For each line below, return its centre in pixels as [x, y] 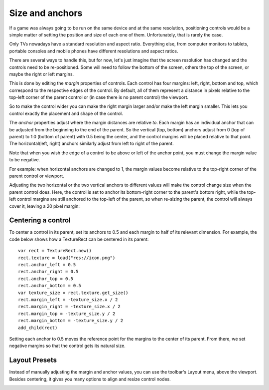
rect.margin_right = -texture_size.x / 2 [69, 307]
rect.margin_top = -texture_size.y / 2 [67, 314]
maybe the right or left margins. [42, 74]
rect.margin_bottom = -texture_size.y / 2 [71, 321]
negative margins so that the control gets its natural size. [67, 346]
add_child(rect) [38, 328]
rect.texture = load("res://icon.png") [67, 258]
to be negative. [25, 160]
